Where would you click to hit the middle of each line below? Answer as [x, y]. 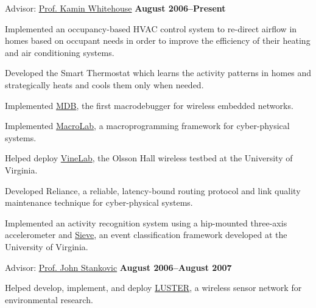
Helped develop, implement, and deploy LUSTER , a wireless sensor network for [153, 288]
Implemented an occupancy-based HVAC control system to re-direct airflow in [151, 28]
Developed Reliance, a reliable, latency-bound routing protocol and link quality [153, 190]
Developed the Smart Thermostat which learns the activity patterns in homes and [158, 73]
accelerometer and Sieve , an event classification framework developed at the [146, 235]
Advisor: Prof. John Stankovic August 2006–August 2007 [118, 267]
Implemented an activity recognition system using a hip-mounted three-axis [146, 222]
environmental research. [49, 299]
